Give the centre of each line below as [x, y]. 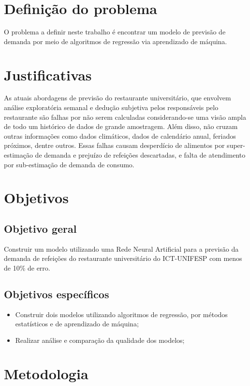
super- [236, 145]
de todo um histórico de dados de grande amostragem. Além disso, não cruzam [121, 126]
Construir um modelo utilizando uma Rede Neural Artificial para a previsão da [121, 249]
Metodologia [46, 373]
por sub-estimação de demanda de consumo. [69, 164]
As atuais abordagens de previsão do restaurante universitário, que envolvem [118, 98]
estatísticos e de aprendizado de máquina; [77, 324]
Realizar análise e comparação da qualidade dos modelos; [100, 340]
